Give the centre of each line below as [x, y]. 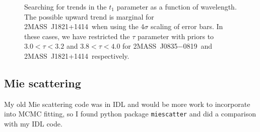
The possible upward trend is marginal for [89, 16]
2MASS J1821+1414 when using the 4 [84, 26]
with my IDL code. [33, 124]
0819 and [198, 46]
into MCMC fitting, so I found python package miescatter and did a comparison [130, 114]
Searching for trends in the [66, 7]
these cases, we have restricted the [77, 36]
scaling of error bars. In [187, 26]
